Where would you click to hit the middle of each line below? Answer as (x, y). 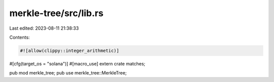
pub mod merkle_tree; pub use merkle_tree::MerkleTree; (68, 73)
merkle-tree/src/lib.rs (56, 13)
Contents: (20, 37)
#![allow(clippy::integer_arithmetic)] (70, 51)
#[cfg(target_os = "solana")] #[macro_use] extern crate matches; (77, 63)
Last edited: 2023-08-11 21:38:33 (44, 28)
